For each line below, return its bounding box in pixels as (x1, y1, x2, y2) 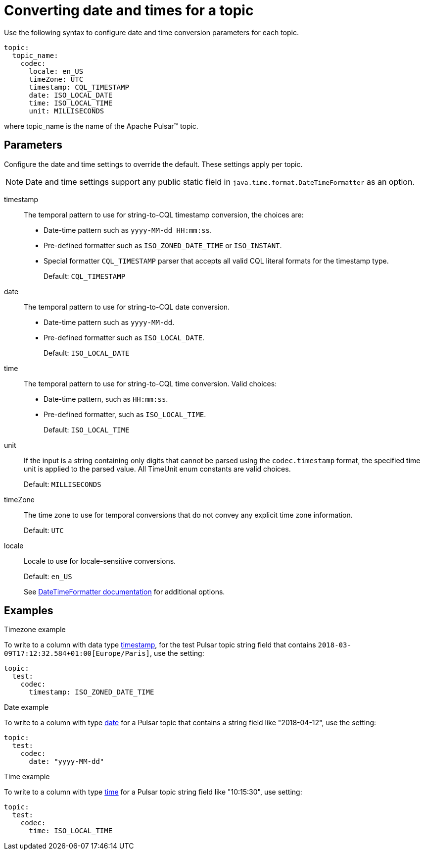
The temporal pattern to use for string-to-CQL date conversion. (24, 302, 230, 311)
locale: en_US (29, 67, 84, 75)
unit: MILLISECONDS (29, 107, 104, 115)
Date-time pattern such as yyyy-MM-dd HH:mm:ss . (44, 225, 212, 234)
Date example (4, 703, 49, 712)
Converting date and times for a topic (4, 2, 254, 19)
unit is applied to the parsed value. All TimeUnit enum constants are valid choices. (24, 464, 291, 473)
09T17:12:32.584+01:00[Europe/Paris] (4, 649, 150, 658)
